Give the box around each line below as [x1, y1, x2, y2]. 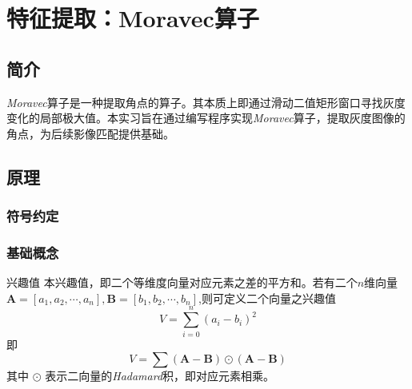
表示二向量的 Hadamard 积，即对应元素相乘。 [45, 367, 275, 384]
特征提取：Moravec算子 [6, 2, 259, 34]
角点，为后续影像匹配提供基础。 [6, 125, 174, 141]
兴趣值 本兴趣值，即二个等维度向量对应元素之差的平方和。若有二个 [6, 274, 358, 291]
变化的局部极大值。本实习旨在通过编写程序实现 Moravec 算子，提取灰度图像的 [6, 109, 406, 126]
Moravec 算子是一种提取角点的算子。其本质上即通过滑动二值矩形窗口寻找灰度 [6, 93, 406, 110]
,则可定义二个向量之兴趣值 [198, 289, 336, 306]
